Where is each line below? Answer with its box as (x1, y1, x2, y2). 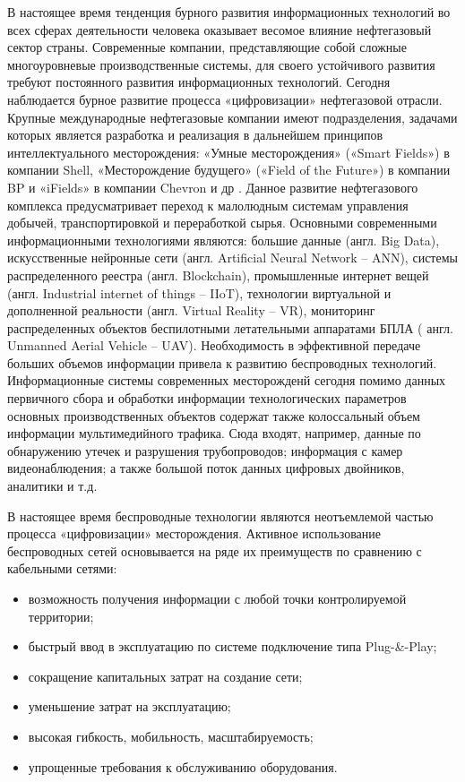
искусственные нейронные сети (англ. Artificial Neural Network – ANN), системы (7, 248, 458, 267)
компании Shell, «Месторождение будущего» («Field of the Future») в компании (7, 160, 451, 179)
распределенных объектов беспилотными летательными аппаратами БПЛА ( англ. (7, 318, 453, 337)
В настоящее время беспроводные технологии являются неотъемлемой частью (7, 506, 434, 525)
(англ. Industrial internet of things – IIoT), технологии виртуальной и (7, 283, 392, 302)
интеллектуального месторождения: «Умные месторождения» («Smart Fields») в (7, 142, 450, 161)
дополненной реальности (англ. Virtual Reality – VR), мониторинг (7, 301, 375, 320)
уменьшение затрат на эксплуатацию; (28, 697, 231, 716)
